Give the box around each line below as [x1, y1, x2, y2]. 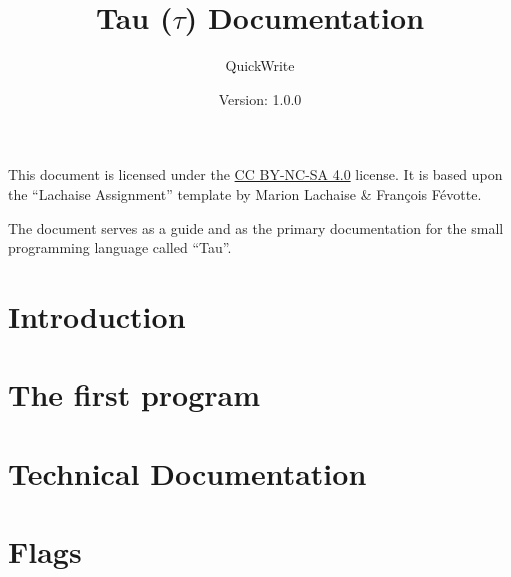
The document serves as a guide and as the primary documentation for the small [8, 217, 504, 238]
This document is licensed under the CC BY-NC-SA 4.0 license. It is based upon [8, 164, 503, 185]
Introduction [8, 295, 186, 336]
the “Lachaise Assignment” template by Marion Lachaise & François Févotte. [8, 183, 482, 204]
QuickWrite [225, 55, 295, 76]
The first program [8, 374, 261, 415]
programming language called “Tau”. [8, 237, 232, 258]
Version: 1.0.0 [218, 88, 302, 109]
